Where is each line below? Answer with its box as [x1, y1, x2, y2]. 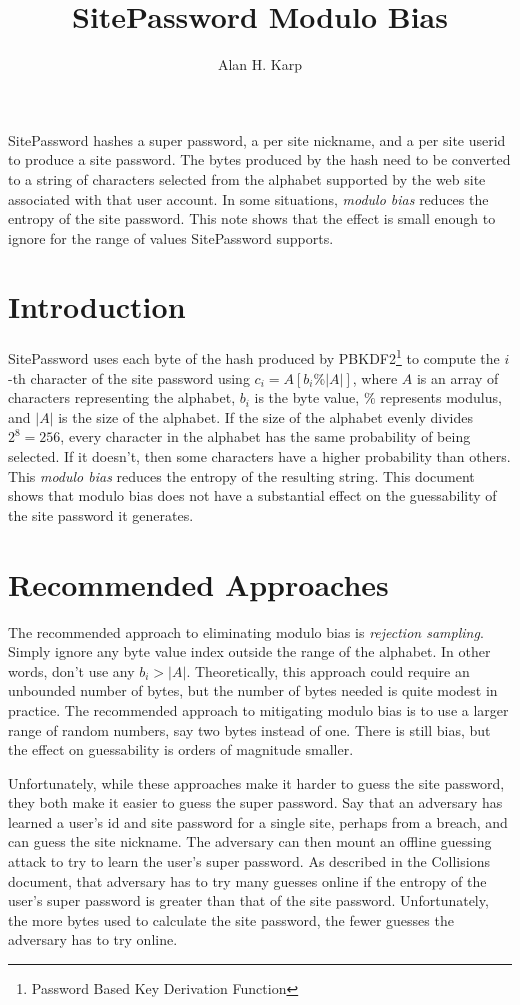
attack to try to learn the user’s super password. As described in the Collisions [8, 851, 490, 872]
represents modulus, [380, 387, 502, 408]
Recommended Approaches [8, 563, 389, 604]
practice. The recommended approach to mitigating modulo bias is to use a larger [8, 699, 509, 720]
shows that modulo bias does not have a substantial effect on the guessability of [8, 485, 497, 506]
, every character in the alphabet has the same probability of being [60, 426, 471, 447]
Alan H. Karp [217, 54, 303, 75]
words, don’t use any [8, 660, 135, 681]
